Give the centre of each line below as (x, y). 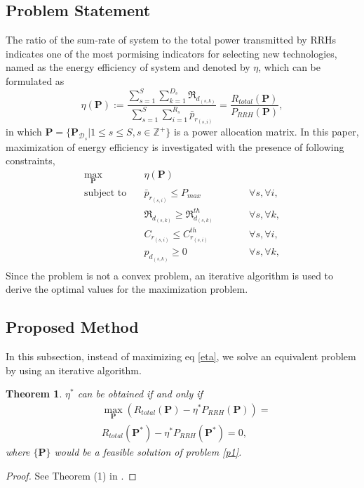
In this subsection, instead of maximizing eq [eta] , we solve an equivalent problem (181, 356)
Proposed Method (72, 327)
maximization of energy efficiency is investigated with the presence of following (175, 146)
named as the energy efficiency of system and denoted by (128, 67)
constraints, (31, 160)
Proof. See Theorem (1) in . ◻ (71, 475)
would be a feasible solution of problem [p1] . (148, 452)
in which (24, 132)
